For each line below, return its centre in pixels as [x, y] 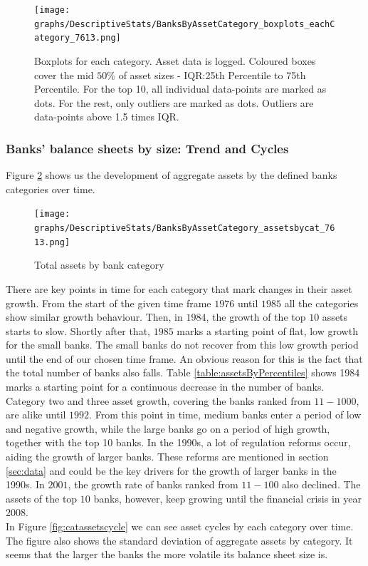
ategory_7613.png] [78, 38]
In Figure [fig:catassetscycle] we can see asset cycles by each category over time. [180, 526]
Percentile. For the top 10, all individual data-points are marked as [180, 89]
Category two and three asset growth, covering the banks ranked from [158, 400]
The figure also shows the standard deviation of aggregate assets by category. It [179, 540]
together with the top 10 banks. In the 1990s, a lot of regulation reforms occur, [178, 442]
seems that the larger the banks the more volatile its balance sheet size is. [167, 554]
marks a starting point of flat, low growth [267, 330]
